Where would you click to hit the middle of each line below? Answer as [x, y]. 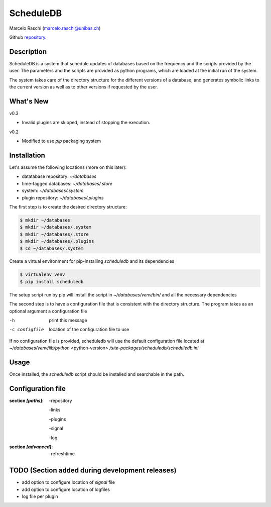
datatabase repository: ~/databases [59, 176]
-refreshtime [62, 454]
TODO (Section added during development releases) [93, 471]
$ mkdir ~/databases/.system [56, 227]
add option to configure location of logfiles [66, 489]
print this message [68, 320]
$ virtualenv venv [42, 275]
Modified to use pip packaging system [61, 141]
